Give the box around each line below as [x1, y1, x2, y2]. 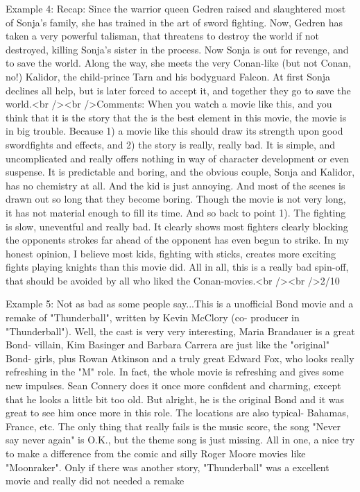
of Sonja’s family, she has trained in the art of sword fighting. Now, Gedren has [6, 15, 343, 29]
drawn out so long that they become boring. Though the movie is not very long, [6, 192, 346, 206]
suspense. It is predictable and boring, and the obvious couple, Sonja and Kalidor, [6, 164, 355, 179]
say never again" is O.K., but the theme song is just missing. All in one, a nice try [6, 432, 355, 447]
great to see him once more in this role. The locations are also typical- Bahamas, [6, 405, 349, 420]
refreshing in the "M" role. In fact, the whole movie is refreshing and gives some [6, 364, 344, 379]
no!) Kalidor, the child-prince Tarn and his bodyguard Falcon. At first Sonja [6, 69, 331, 83]
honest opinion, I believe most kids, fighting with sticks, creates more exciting [6, 246, 336, 260]
